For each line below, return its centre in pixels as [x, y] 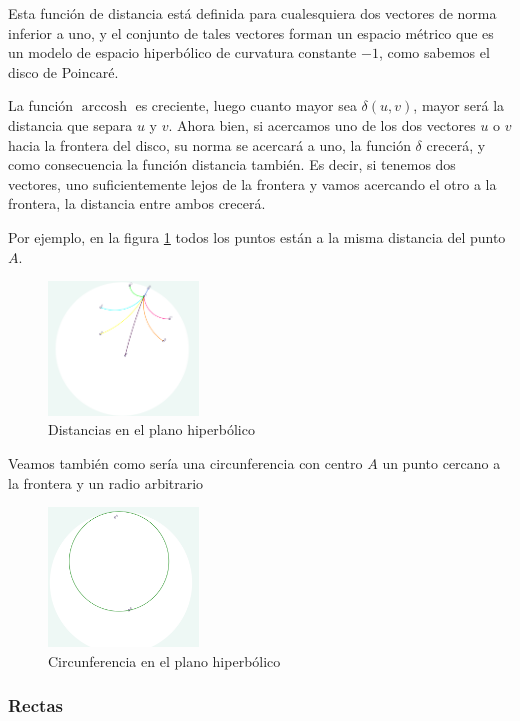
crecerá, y [456, 144]
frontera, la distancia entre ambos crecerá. [137, 203]
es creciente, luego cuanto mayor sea [246, 105]
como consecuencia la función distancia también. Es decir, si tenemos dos [232, 164]
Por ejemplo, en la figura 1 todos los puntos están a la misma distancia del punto [257, 236]
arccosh [104, 107]
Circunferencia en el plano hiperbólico [164, 660]
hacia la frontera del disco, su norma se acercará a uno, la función [209, 144]
